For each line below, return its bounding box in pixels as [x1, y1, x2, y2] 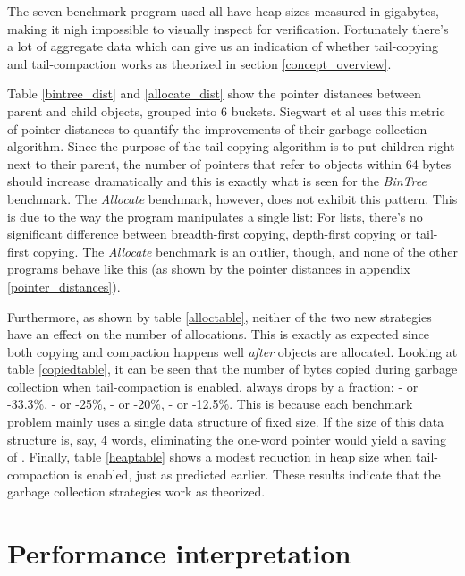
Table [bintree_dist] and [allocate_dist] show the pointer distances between [7, 84, 421, 103]
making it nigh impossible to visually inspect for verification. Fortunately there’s [7, 19, 449, 38]
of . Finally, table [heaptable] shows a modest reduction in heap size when [7, 447, 412, 466]
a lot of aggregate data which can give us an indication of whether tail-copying [7, 37, 438, 55]
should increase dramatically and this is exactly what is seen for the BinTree [7, 172, 427, 191]
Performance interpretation [7, 535, 351, 572]
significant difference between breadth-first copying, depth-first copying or [7, 224, 411, 243]
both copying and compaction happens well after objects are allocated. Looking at [7, 342, 458, 360]
